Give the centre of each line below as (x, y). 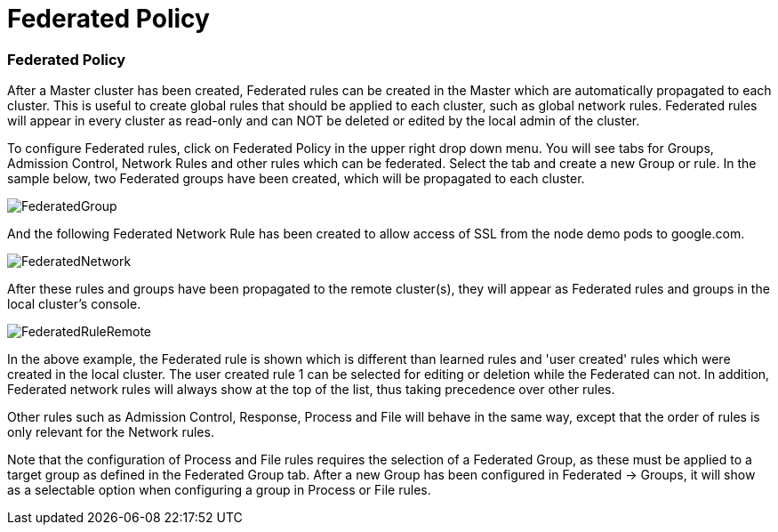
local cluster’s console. (74, 304)
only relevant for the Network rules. (111, 432)
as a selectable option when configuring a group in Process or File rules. (219, 490)
